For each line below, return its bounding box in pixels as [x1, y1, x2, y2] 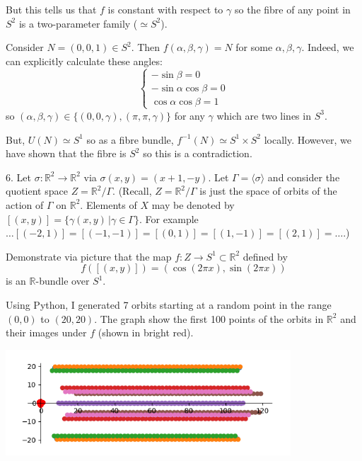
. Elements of [80, 197, 137, 212]
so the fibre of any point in [234, 2, 351, 16]
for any [174, 108, 205, 123]
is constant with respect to [107, 2, 223, 16]
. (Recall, [112, 183, 152, 198]
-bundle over [35, 273, 90, 288]
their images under [6, 325, 87, 340]
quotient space [6, 183, 68, 198]
